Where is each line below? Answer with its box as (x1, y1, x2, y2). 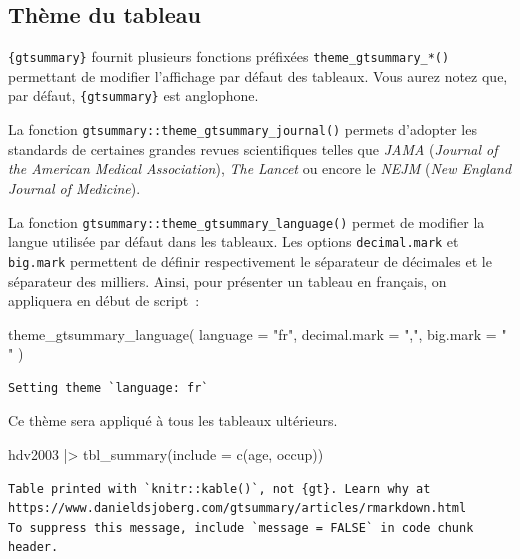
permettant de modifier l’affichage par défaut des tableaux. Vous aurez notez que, (8, 65, 508, 86)
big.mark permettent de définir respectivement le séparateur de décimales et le (8, 250, 492, 271)
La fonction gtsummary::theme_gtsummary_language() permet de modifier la (8, 211, 485, 232)
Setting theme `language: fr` (8, 380, 209, 395)
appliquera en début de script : (8, 290, 200, 311)
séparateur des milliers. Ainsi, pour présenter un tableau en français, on (8, 270, 447, 291)
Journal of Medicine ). (8, 177, 141, 198)
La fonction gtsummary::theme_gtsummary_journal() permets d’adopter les (8, 119, 477, 140)
